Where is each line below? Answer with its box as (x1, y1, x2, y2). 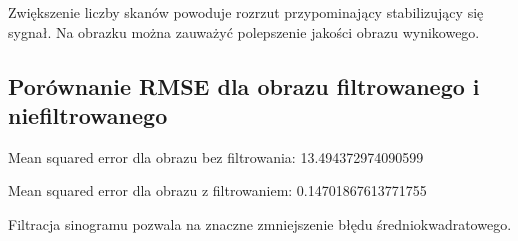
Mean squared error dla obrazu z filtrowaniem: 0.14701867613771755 (8, 180, 427, 201)
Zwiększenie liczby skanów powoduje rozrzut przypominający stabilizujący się (8, 2, 484, 22)
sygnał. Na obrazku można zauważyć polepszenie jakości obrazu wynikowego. (8, 21, 480, 42)
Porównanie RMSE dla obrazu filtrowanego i (8, 70, 480, 101)
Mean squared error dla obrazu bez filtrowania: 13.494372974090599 (8, 146, 424, 167)
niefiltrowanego (8, 99, 168, 130)
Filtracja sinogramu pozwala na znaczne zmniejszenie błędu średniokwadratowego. (8, 213, 512, 234)
